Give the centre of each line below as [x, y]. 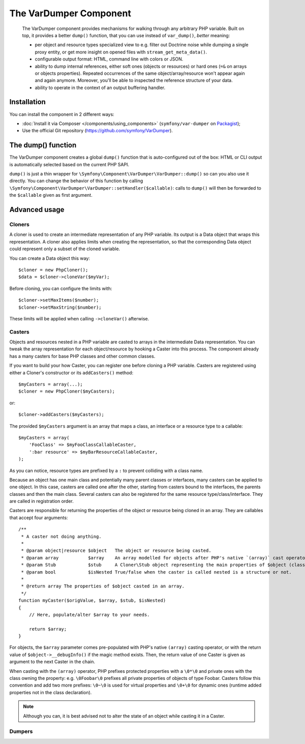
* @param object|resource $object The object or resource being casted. [116, 551]
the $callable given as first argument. [51, 195]
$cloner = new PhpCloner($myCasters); [67, 391]
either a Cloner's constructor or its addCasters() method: [71, 373]
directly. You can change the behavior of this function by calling [76, 181]
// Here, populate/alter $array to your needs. [89, 615]
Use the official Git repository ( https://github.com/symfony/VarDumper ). [97, 131]
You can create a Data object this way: [50, 258]
